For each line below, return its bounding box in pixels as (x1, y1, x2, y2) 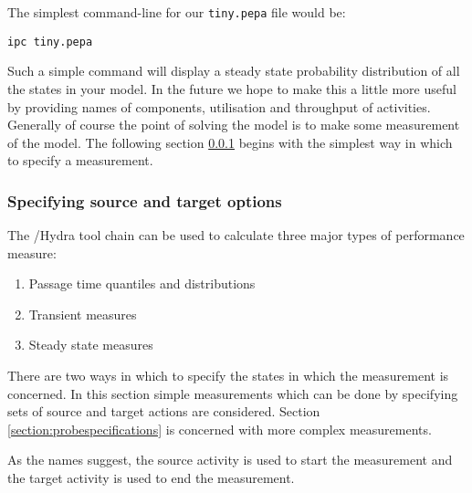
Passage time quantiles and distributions (28, 274, 256, 293)
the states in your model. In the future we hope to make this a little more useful (7, 79, 456, 98)
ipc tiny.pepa (7, 35, 93, 48)
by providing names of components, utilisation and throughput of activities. (7, 97, 431, 116)
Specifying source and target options (7, 189, 282, 212)
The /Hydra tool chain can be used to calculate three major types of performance (7, 226, 465, 245)
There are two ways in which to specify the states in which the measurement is (7, 366, 449, 385)
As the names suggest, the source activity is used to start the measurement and (7, 450, 453, 469)
